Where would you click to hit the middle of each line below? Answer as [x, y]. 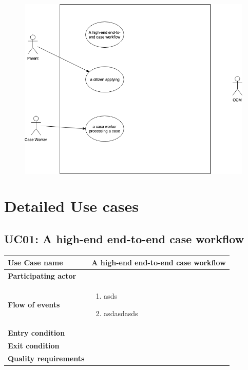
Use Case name [35, 262]
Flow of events [34, 304]
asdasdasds [121, 313]
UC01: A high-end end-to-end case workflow [124, 238]
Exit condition [34, 346]
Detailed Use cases [71, 206]
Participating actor [42, 276]
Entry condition [36, 333]
